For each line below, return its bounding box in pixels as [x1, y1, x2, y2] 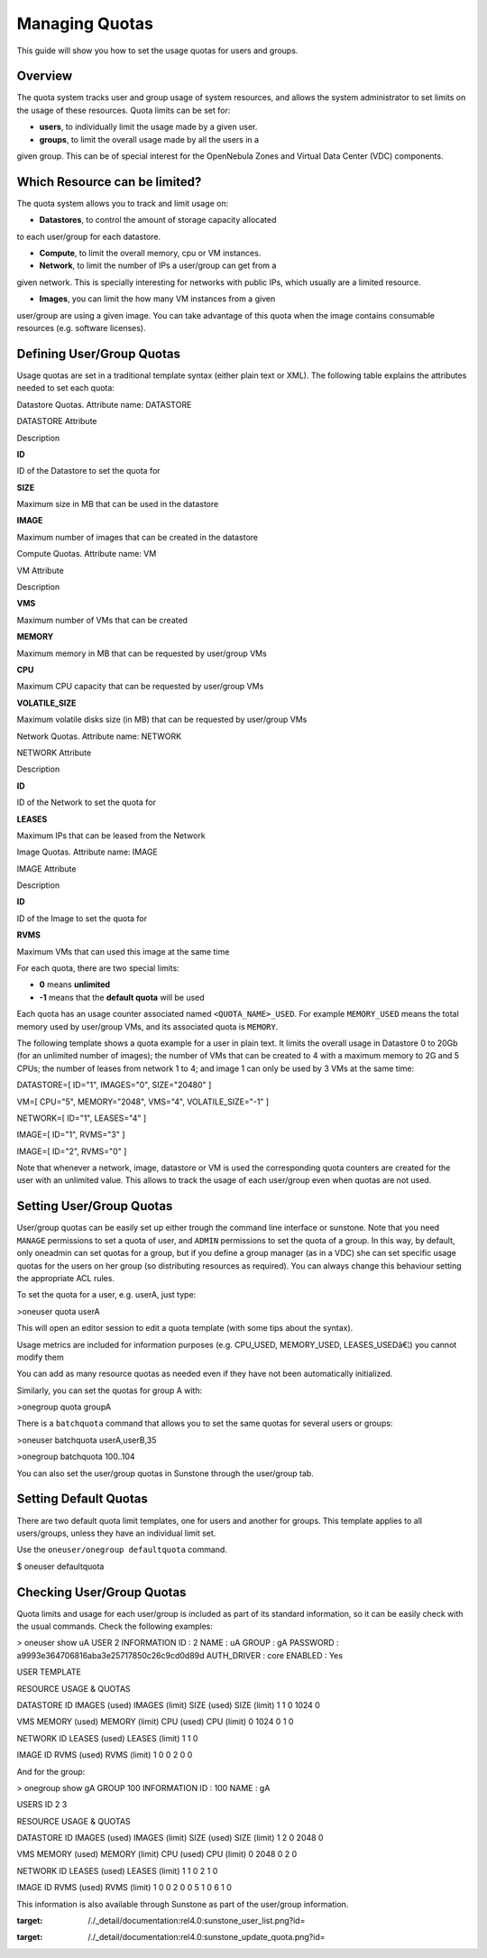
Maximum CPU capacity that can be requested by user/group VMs [16, 681, 264, 692]
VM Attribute [16, 565, 65, 576]
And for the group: [16, 1766, 86, 1777]
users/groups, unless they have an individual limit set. [16, 1528, 216, 1538]
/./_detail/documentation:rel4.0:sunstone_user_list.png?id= [87, 1916, 306, 1926]
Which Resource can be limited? [16, 174, 202, 189]
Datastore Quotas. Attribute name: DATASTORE [16, 399, 192, 410]
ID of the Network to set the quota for [16, 797, 157, 808]
